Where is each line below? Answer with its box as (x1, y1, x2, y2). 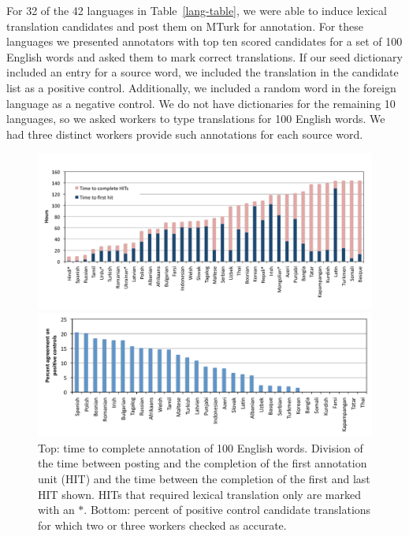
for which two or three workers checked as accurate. (38, 516, 287, 533)
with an (38, 501, 75, 518)
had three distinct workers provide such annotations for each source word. (6, 125, 363, 142)
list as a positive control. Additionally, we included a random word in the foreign (6, 79, 396, 95)
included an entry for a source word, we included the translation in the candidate (6, 64, 399, 80)
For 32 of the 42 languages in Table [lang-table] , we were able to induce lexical (6, 2, 387, 18)
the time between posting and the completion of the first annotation (38, 455, 367, 471)
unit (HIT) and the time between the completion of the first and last (38, 470, 370, 486)
